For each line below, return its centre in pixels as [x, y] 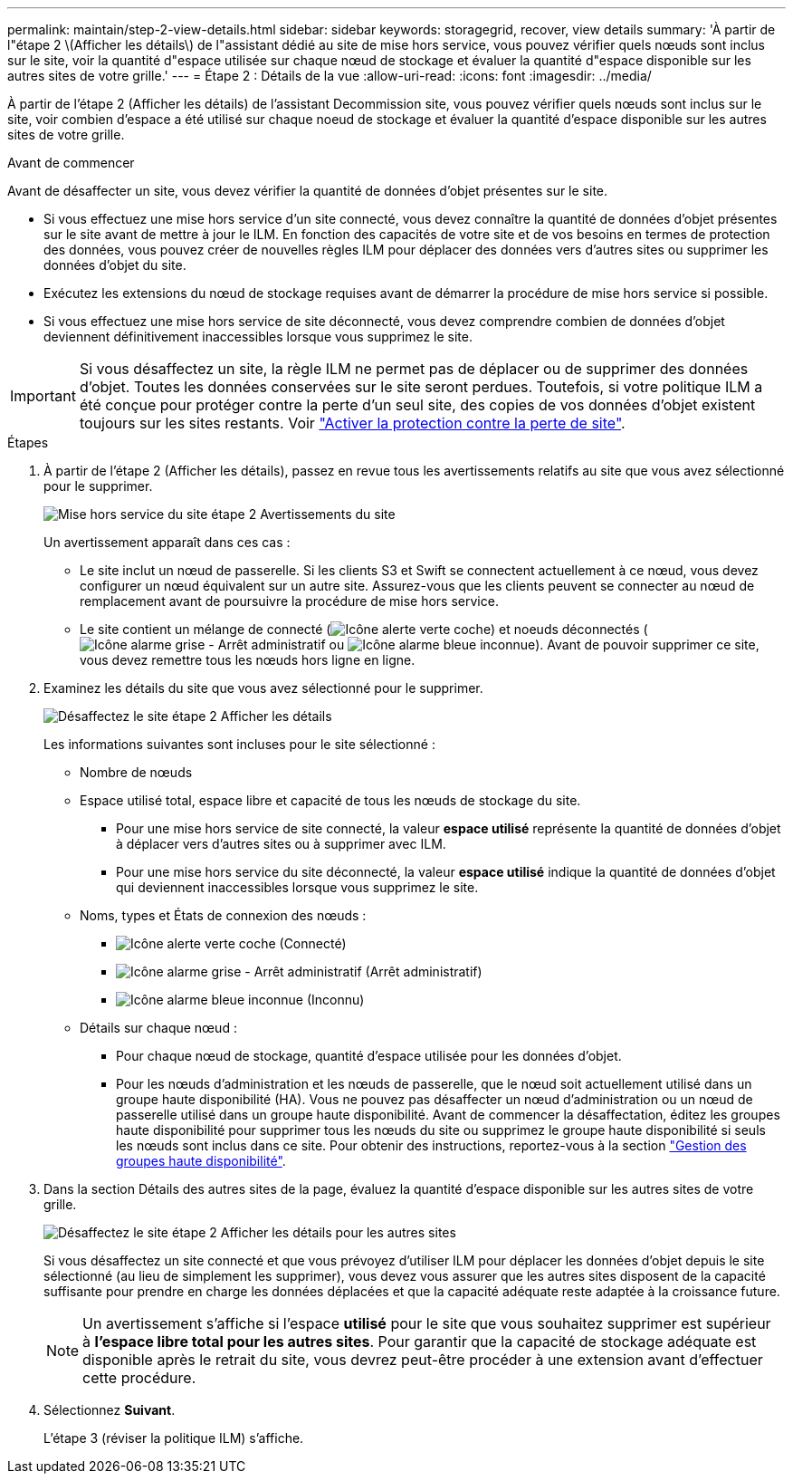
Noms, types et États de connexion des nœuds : [223, 915]
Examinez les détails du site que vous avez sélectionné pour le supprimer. [263, 688]
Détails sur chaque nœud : [158, 1028]
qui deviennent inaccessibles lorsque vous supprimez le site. [297, 887]
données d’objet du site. [115, 265]
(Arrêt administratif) [424, 971]
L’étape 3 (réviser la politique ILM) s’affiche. [174, 1438]
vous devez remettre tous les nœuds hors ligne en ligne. [248, 660]
